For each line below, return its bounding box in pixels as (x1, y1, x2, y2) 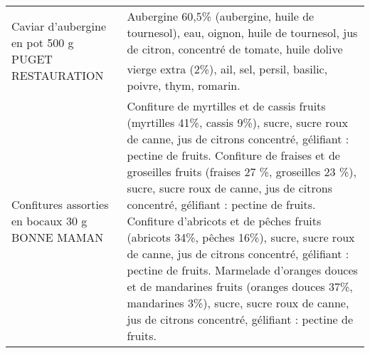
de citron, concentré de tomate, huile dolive (127, 41, 343, 57)
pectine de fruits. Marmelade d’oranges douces (127, 262, 358, 278)
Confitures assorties (11, 196, 109, 213)
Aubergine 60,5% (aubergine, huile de (127, 8, 314, 24)
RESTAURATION (11, 67, 104, 83)
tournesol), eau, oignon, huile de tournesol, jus (127, 24, 358, 41)
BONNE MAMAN (11, 229, 104, 245)
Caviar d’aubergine (11, 18, 107, 34)
